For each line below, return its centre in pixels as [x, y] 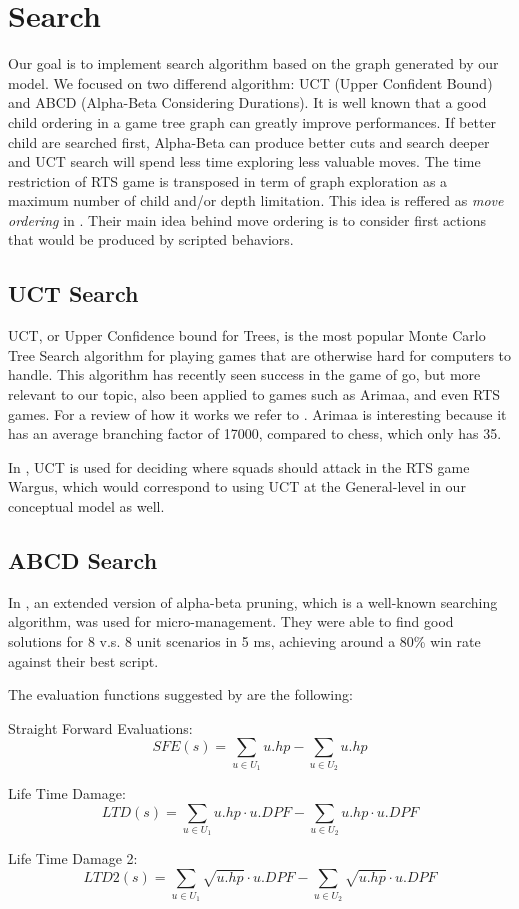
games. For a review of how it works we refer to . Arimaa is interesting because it [257, 413]
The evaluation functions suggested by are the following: [180, 694]
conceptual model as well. [86, 506]
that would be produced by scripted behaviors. [151, 239]
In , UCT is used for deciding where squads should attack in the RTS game [239, 466]
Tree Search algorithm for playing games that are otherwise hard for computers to [260, 354]
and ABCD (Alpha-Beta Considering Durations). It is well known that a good [247, 102]
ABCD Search [83, 560]
